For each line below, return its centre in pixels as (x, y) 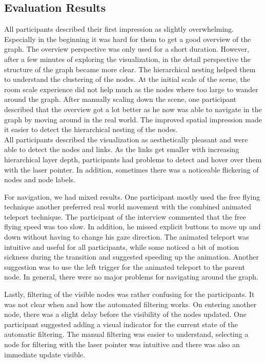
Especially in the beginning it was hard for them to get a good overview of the (128, 39)
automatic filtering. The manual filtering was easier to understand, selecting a (126, 334)
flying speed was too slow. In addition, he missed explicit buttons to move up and (132, 227)
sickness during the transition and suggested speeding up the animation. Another (131, 257)
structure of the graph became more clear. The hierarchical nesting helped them (130, 69)
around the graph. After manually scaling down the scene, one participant (120, 99)
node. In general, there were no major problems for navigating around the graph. (131, 277)
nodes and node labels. (40, 179)
